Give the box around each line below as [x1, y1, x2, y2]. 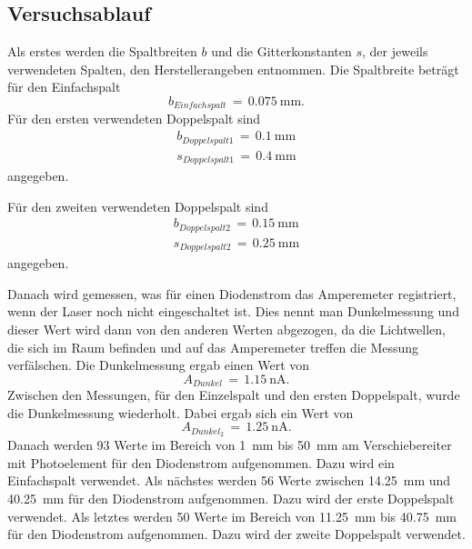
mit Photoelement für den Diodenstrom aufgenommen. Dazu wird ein [7, 453, 395, 472]
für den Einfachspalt [7, 77, 121, 96]
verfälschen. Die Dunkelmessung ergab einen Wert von [7, 355, 310, 374]
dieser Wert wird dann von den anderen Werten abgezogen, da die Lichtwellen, [7, 319, 446, 338]
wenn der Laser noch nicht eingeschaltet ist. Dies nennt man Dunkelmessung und [7, 302, 459, 321]
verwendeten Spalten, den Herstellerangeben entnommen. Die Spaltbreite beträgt [7, 59, 459, 78]
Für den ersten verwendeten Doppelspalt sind [7, 109, 261, 128]
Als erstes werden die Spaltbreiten [7, 42, 197, 61]
